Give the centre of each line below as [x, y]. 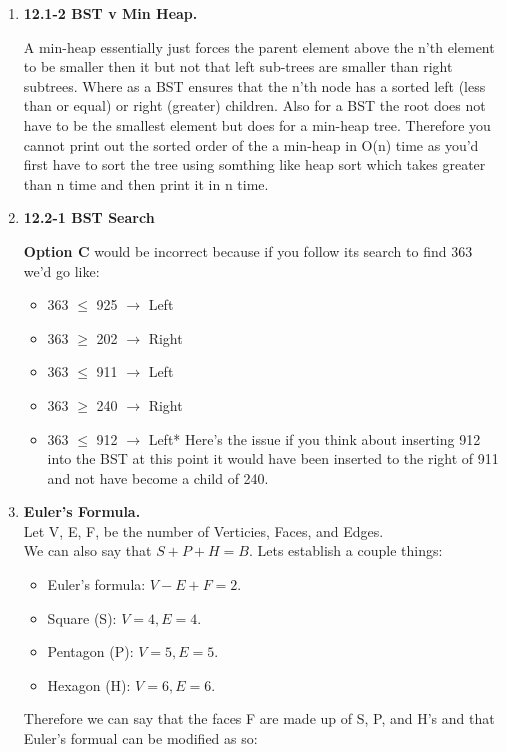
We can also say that [87, 550]
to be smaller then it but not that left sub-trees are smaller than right [238, 66]
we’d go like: [61, 270]
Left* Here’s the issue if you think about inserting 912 [314, 438]
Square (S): [82, 617]
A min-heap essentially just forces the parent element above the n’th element [259, 46]
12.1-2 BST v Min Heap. [110, 13]
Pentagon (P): [90, 651]
